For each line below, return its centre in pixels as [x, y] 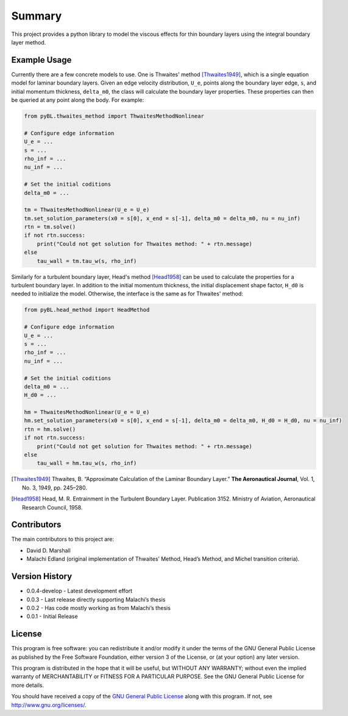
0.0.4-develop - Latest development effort [80, 591]
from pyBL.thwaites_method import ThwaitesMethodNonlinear [114, 116]
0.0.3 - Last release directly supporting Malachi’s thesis [96, 599]
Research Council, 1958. [52, 507]
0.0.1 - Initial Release [52, 616]
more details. [28, 685]
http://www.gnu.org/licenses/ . [49, 705]
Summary [37, 16]
